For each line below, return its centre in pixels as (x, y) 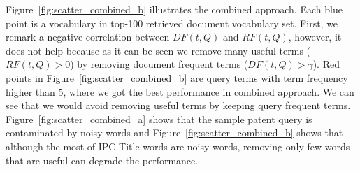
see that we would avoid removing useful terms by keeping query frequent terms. (178, 105)
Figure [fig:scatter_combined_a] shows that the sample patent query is (159, 119)
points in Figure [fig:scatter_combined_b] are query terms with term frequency (177, 77)
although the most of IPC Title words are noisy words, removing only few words (178, 146)
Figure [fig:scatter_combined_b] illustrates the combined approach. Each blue (174, 9)
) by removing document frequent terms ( (159, 64)
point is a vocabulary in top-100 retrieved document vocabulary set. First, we (172, 23)
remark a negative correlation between (88, 37)
